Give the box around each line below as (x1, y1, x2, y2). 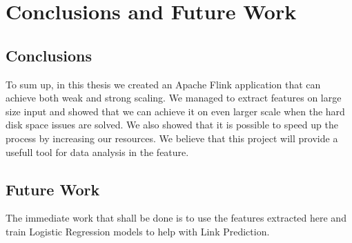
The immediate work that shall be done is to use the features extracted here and (6, 211, 346, 225)
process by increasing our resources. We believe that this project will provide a (6, 130, 338, 145)
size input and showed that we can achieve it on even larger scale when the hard (6, 104, 345, 118)
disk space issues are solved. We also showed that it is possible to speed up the (6, 117, 338, 132)
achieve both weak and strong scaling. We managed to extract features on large (6, 90, 342, 105)
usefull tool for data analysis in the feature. (6, 144, 189, 159)
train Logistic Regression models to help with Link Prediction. (6, 224, 270, 238)
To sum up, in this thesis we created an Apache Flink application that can (6, 77, 321, 91)
